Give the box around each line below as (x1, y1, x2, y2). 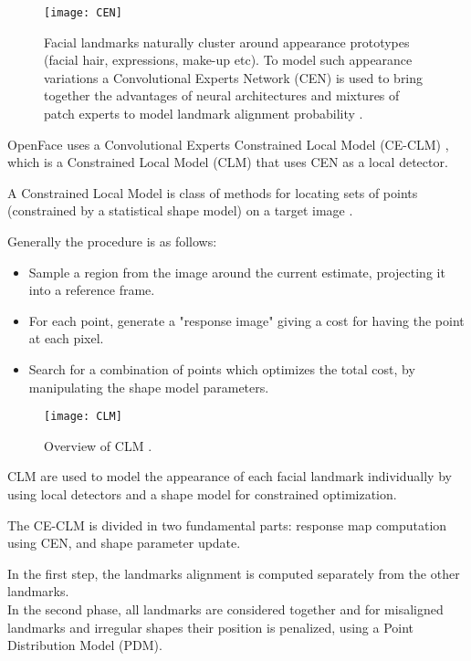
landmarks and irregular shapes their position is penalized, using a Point (7, 617, 414, 636)
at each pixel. (28, 329, 104, 348)
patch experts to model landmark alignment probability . (44, 104, 363, 123)
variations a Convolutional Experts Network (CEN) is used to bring (44, 68, 424, 87)
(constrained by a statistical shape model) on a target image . (7, 201, 353, 220)
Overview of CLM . (44, 435, 152, 455)
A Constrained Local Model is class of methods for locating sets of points (7, 183, 418, 202)
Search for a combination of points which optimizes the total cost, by (28, 359, 415, 378)
